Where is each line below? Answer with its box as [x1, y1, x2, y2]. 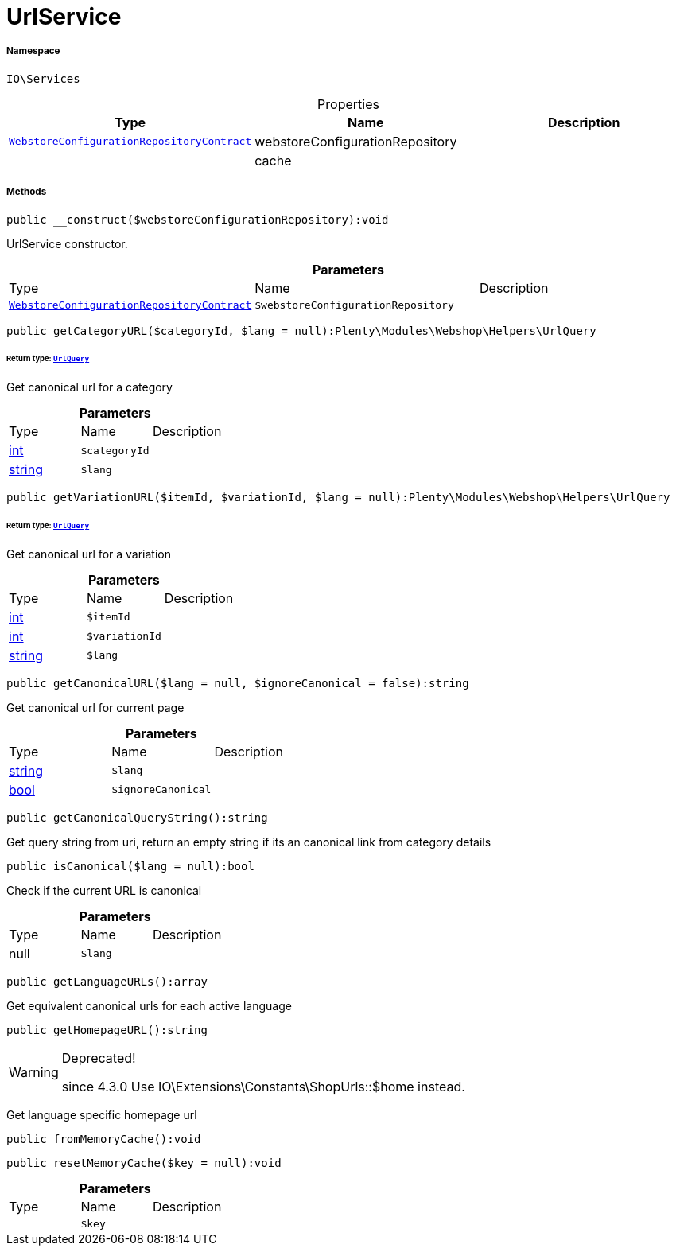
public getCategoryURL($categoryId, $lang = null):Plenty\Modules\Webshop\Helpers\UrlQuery [6, 324, 596, 337]
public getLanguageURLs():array [6, 974, 208, 988]
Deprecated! [61, 1049, 136, 1066]
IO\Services [6, 72, 80, 85]
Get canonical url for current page [6, 700, 185, 714]
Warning [9, 1063, 59, 1080]
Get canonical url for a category [6, 380, 173, 395]
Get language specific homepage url [6, 1107, 197, 1122]
